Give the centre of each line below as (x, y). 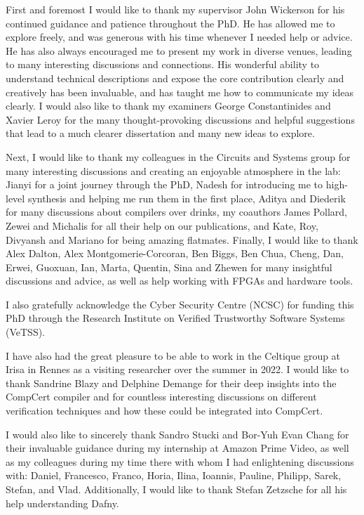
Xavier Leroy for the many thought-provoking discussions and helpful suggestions (180, 119)
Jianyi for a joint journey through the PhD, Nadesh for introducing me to (164, 184)
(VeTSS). (26, 332)
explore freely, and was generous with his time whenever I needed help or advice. (179, 37)
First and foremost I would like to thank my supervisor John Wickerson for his (175, 9)
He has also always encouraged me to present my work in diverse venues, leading (179, 50)
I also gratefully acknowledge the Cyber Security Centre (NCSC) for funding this (180, 304)
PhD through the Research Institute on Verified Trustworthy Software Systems (175, 318)
